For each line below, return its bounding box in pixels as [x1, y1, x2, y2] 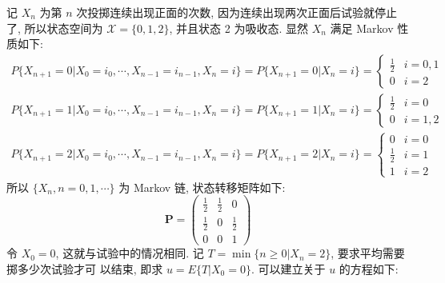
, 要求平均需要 [331, 245, 405, 261]
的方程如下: [339, 260, 399, 277]
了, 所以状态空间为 [6, 19, 103, 36]
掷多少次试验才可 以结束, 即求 [6, 260, 163, 277]
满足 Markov [330, 19, 394, 36]
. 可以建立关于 [251, 260, 326, 277]
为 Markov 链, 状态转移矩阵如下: [118, 178, 286, 195]
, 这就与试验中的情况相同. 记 [55, 245, 204, 261]
